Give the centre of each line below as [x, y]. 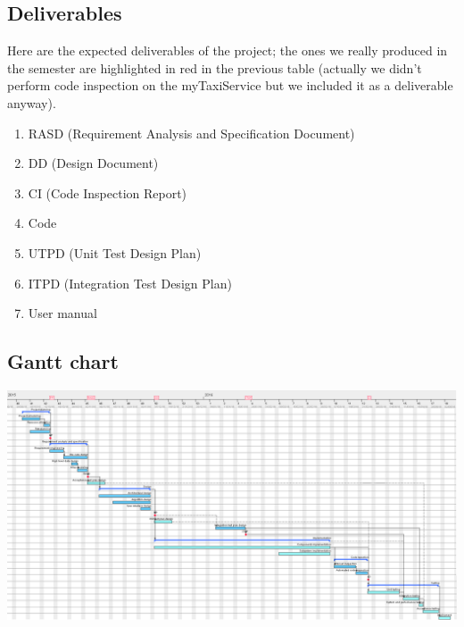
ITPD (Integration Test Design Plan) [130, 283]
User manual [62, 313]
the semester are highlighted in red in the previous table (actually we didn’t [215, 67]
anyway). [32, 102]
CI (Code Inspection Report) [108, 192]
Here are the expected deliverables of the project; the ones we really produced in [228, 50]
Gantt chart [63, 361]
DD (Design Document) [93, 163]
